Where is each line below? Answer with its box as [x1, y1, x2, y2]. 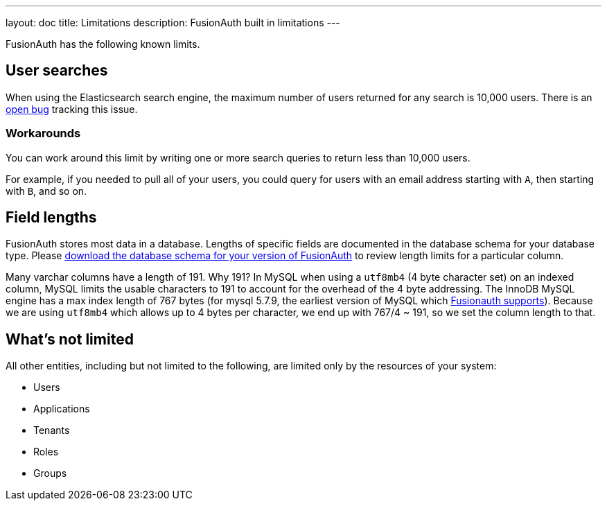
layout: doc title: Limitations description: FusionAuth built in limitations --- [6, 17, 340, 28]
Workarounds [6, 126, 81, 141]
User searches [6, 62, 108, 80]
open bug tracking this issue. [6, 103, 138, 115]
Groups [33, 467, 67, 480]
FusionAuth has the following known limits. [6, 38, 200, 50]
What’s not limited [6, 330, 134, 348]
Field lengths [6, 209, 97, 227]
